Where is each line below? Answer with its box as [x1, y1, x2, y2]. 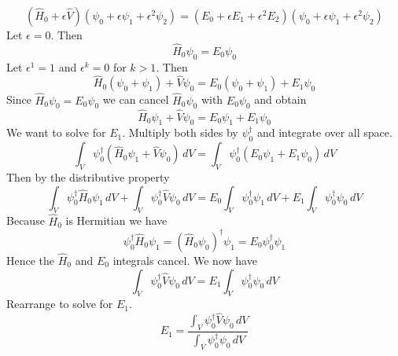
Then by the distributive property [6, 169, 170, 185]
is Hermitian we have [65, 212, 168, 229]
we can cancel [102, 91, 169, 108]
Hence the [6, 251, 55, 268]
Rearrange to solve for [6, 295, 113, 312]
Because [6, 212, 45, 229]
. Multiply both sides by [122, 124, 238, 141]
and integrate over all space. [256, 124, 392, 141]
